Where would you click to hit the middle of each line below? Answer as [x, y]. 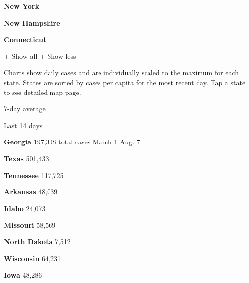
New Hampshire [32, 23]
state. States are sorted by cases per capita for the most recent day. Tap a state [125, 82]
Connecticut [25, 39]
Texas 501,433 [26, 158]
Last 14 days [23, 125]
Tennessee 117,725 [34, 175]
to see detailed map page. [43, 92]
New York [22, 6]
